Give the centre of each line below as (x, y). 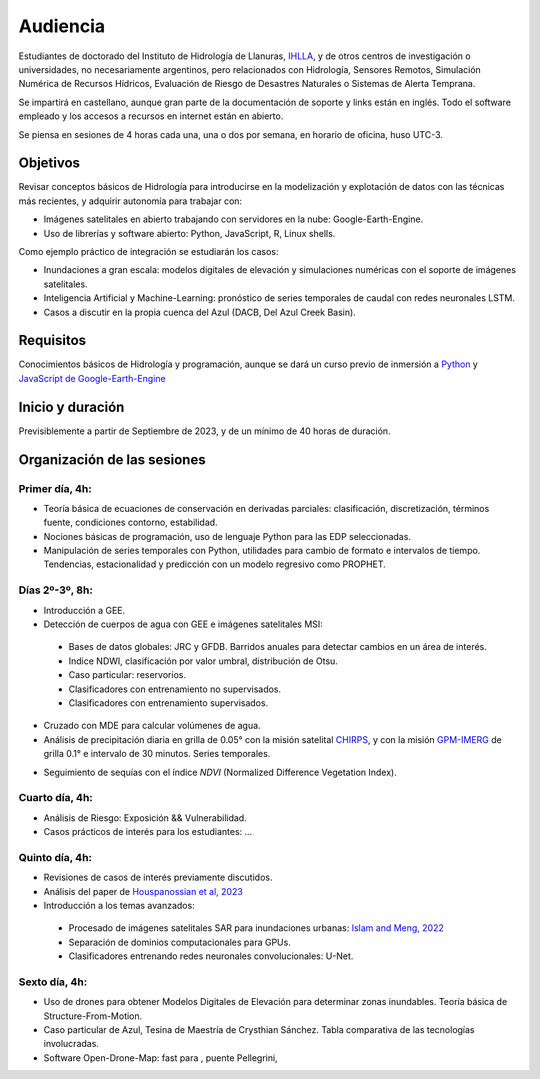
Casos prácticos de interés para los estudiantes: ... (148, 832)
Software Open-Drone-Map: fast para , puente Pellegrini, (161, 1057)
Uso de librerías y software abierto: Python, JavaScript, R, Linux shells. (189, 233)
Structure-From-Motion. (93, 1016)
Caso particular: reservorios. (127, 675)
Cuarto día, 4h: (56, 798)
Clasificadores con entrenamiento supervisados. (168, 702)
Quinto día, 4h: (55, 857)
